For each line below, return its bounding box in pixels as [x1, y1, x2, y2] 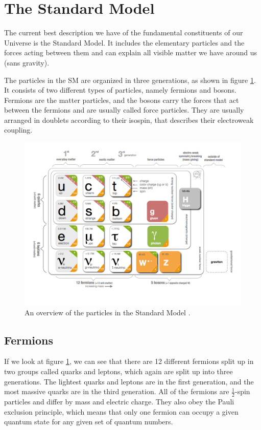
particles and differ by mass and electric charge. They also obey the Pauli [4, 396, 234, 407]
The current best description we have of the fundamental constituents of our [4, 27, 243, 38]
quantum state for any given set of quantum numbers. [4, 416, 173, 427]
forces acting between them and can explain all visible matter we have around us [4, 47, 257, 58]
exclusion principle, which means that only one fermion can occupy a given [4, 406, 239, 417]
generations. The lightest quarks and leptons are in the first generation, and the [4, 376, 254, 386]
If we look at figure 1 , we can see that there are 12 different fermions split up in [4, 356, 254, 367]
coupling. [4, 124, 33, 135]
